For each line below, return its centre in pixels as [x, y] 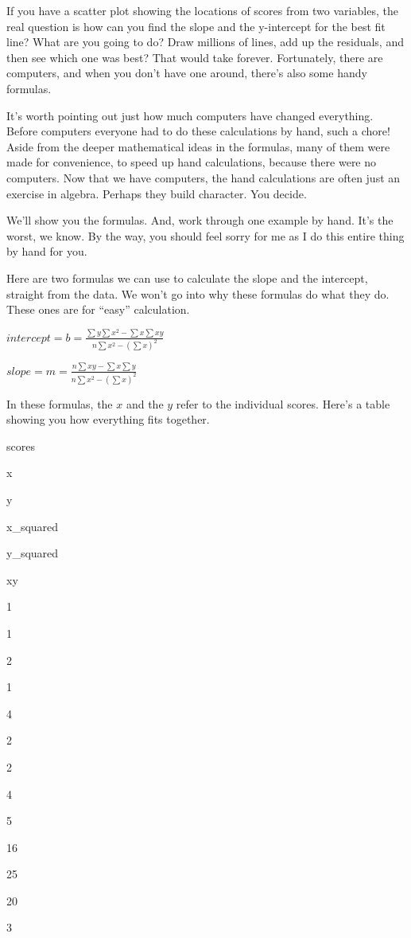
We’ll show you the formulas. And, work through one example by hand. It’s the [200, 220]
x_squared [33, 526]
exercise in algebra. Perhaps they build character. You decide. [157, 193]
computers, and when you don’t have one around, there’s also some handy [187, 73]
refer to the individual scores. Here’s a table [283, 403]
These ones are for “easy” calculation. [98, 309]
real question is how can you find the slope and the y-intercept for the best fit [196, 26]
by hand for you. [47, 251]
